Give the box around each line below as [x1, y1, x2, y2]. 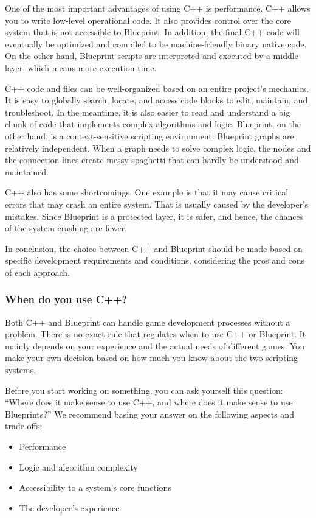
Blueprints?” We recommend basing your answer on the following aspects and [5, 407, 294, 420]
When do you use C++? [5, 292, 128, 307]
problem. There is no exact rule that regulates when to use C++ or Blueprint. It [5, 327, 306, 340]
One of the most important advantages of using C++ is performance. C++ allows [5, 2, 311, 14]
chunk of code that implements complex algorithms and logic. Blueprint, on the [5, 117, 301, 130]
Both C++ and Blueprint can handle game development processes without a [5, 315, 290, 328]
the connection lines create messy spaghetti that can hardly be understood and [5, 153, 299, 166]
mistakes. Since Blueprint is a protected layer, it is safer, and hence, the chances [5, 209, 304, 222]
